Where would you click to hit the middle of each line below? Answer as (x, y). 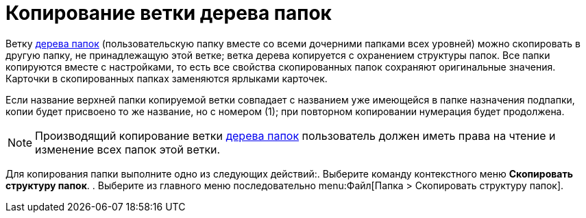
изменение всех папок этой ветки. (128, 149)
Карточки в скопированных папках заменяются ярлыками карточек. (167, 78)
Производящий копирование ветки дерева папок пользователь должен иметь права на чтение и (295, 135)
